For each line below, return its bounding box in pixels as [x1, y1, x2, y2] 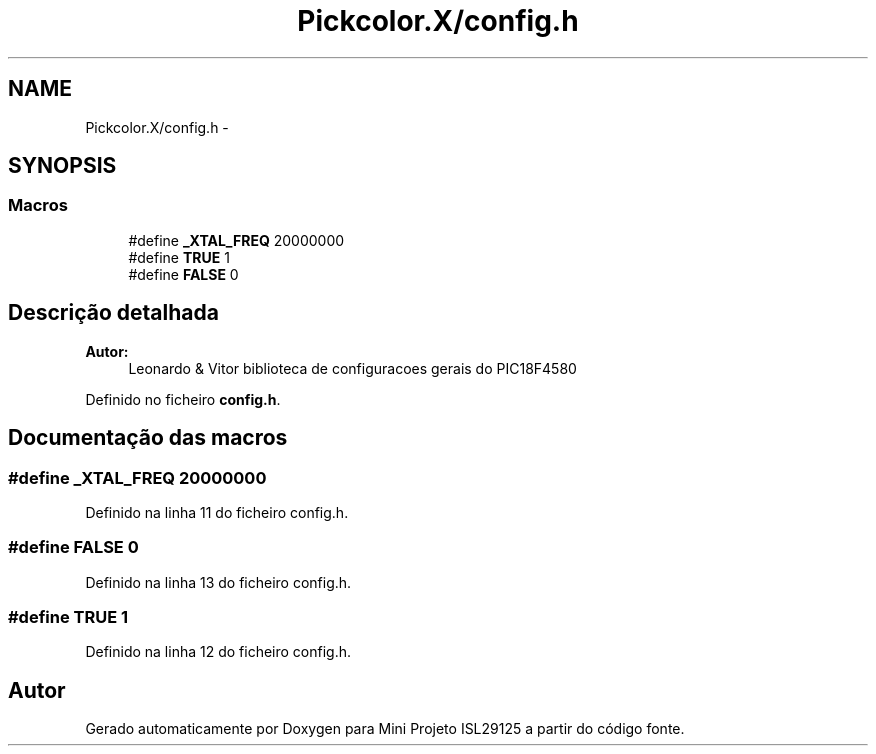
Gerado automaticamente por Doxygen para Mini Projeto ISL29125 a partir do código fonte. [85, 720, 685, 738]
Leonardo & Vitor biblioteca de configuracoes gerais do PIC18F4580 [128, 359, 577, 377]
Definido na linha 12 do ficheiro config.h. [85, 643, 352, 661]
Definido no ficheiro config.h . [85, 390, 281, 408]
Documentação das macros [8, 425, 288, 451]
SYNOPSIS [8, 153, 117, 179]
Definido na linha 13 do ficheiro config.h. [85, 573, 352, 591]
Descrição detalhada [8, 300, 219, 326]
